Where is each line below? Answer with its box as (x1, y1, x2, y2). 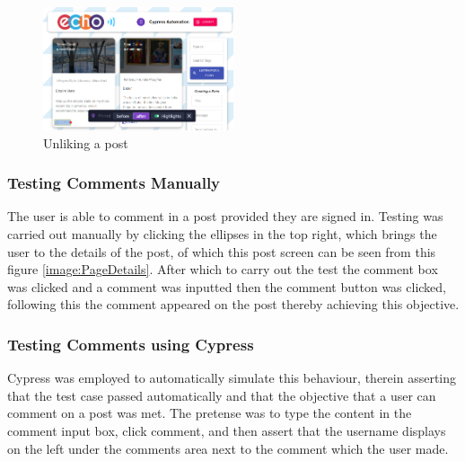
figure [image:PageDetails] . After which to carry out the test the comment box (7, 260, 438, 279)
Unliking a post (43, 133, 128, 152)
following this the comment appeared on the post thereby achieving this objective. (7, 295, 460, 314)
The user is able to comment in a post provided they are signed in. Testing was (7, 207, 443, 226)
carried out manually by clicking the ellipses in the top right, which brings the (7, 224, 437, 243)
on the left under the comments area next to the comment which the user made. (7, 439, 449, 457)
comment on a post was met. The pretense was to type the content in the (7, 403, 412, 422)
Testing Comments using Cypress (7, 332, 254, 355)
